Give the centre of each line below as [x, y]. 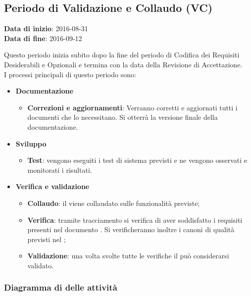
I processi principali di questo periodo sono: [70, 74]
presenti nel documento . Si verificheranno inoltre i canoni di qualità [131, 229]
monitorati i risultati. [60, 170]
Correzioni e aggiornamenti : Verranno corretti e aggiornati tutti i [132, 107]
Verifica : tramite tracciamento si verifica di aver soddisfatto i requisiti [135, 220]
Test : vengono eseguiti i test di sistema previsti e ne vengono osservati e [137, 160]
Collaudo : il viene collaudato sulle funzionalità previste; [114, 203]
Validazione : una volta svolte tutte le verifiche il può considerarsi [128, 256]
